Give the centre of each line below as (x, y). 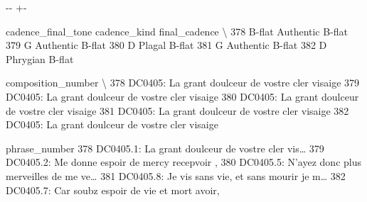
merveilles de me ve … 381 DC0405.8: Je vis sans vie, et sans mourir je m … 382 (176, 175)
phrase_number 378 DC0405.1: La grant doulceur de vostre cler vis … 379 (165, 148)
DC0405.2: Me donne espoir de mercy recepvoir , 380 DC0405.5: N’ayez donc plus (183, 162)
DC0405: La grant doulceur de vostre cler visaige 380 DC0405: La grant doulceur (182, 96)
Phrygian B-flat (40, 58)
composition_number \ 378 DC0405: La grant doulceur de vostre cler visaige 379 (183, 83)
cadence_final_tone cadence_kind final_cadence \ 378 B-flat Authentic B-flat (177, 31)
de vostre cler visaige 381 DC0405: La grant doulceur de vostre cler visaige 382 (177, 110)
